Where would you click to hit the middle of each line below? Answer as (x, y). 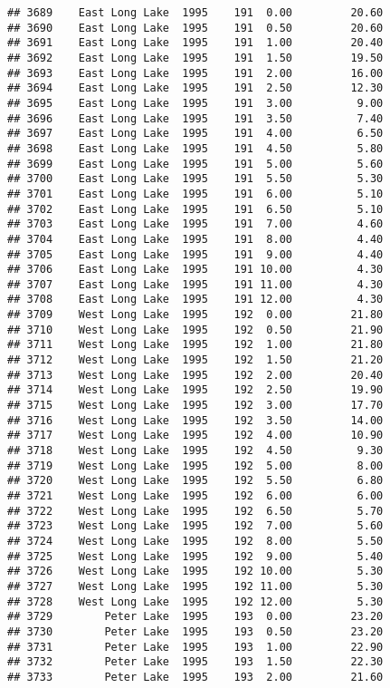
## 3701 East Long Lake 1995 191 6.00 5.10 (195, 194)
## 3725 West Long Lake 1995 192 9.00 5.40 (195, 556)
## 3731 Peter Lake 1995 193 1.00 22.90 (195, 647)
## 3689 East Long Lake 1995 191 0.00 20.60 (195, 13)
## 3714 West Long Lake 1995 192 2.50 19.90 (195, 390)
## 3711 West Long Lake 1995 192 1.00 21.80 (195, 345)
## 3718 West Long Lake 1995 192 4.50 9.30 (195, 451)
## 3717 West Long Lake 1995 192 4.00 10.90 (195, 436)
